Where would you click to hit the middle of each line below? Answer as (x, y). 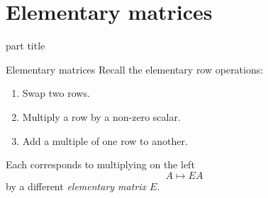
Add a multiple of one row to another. (105, 140)
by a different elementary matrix (76, 186)
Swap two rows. (56, 93)
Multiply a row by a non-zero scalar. (101, 116)
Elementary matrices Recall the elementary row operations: (135, 69)
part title (26, 46)
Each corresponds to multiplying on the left (100, 164)
